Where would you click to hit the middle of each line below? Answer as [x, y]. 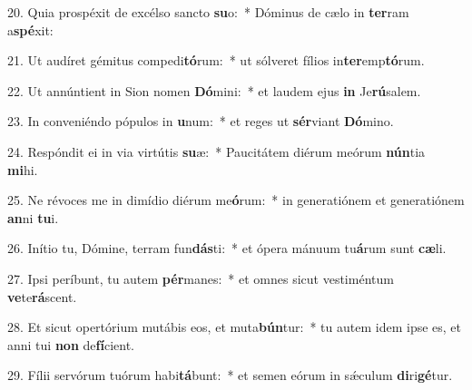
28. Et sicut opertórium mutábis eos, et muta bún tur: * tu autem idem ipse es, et [235, 327]
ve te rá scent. [42, 296]
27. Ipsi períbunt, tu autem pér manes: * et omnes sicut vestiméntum [201, 278]
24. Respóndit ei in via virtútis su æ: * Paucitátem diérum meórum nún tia [216, 151]
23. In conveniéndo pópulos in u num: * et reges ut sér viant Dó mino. [201, 121]
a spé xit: [30, 29]
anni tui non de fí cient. [71, 344]
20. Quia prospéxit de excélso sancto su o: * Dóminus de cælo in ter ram [208, 12]
